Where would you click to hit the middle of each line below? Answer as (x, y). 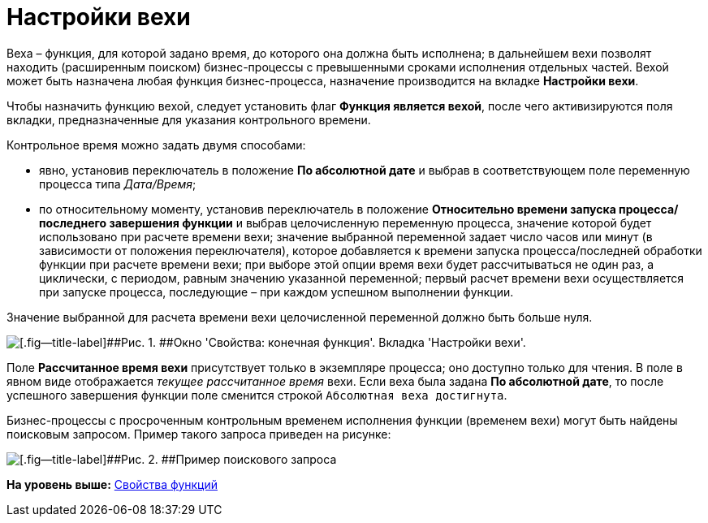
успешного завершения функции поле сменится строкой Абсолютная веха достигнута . (257, 395)
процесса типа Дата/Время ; (118, 184)
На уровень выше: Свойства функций (112, 484)
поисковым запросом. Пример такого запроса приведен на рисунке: (199, 434)
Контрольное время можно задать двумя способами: (156, 145)
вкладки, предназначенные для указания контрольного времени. (189, 119)
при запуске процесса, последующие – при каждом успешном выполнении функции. (276, 292)
